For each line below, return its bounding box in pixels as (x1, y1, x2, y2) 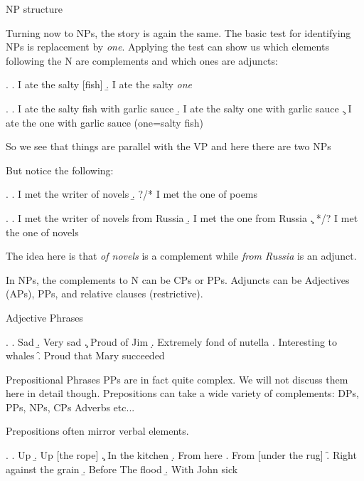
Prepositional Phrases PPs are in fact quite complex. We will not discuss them (6, 371, 348, 386)
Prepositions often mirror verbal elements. (6, 423, 189, 438)
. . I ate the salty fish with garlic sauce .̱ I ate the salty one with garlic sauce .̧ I (6, 100, 352, 115)
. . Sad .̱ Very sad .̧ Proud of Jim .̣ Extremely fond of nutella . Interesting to (6, 334, 338, 349)
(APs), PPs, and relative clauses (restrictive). (6, 286, 203, 301)
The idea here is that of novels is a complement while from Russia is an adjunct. (6, 248, 357, 263)
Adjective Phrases (6, 310, 83, 324)
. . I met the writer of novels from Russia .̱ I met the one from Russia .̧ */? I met (6, 210, 358, 225)
